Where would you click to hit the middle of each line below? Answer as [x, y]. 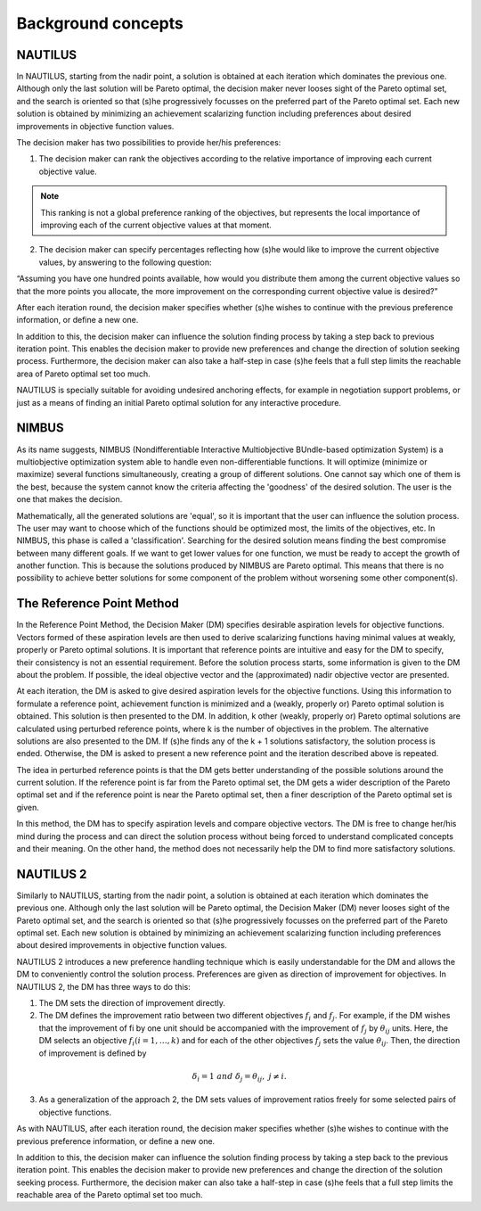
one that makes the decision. [69, 499]
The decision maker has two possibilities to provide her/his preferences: [149, 143]
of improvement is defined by [93, 1053]
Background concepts [100, 23]
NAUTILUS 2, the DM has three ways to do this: [103, 986]
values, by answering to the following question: [125, 262]
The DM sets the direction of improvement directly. [132, 1003]
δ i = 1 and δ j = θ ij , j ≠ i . [239, 1077]
